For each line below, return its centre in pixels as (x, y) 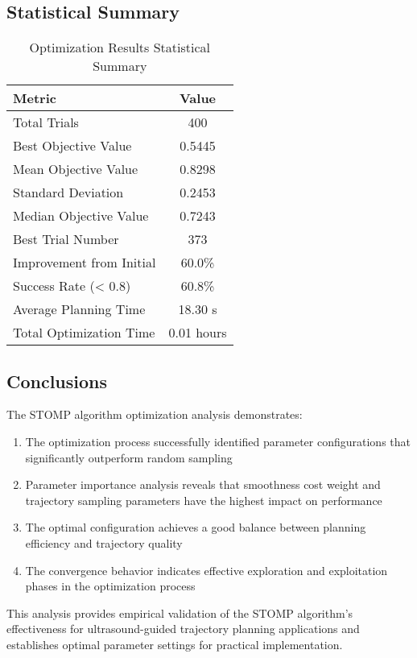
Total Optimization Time (84, 333)
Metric (35, 98)
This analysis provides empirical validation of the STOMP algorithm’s (180, 612)
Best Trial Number (66, 239)
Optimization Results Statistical (120, 48)
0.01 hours (198, 333)
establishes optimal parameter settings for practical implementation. (175, 644)
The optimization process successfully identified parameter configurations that (218, 441)
